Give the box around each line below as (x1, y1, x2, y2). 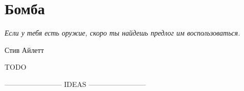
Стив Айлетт (5, 44, 44, 55)
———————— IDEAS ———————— (5, 78, 146, 89)
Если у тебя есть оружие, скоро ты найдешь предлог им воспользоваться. (5, 27, 240, 38)
